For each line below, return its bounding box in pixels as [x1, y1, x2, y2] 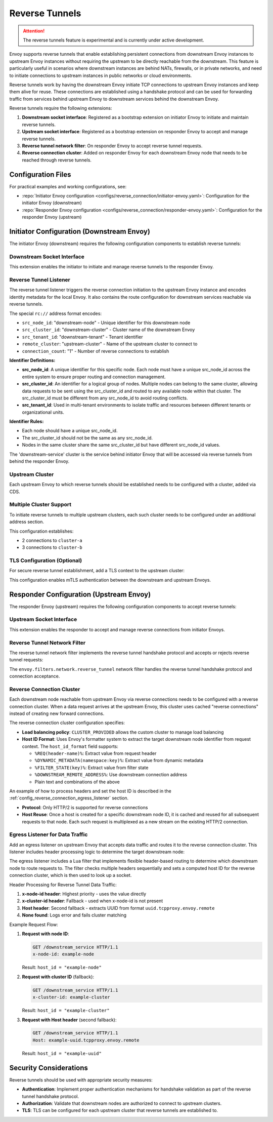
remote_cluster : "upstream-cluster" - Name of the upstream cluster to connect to [22, 341, 198, 347]
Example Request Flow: [9, 921, 58, 928]
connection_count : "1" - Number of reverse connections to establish [22, 348, 169, 354]
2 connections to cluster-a [22, 537, 83, 543]
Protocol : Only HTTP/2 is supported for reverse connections [22, 804, 148, 810]
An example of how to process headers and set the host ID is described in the [9, 788, 171, 794]
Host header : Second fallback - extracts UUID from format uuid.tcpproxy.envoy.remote [22, 905, 215, 911]
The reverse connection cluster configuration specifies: [9, 719, 125, 726]
